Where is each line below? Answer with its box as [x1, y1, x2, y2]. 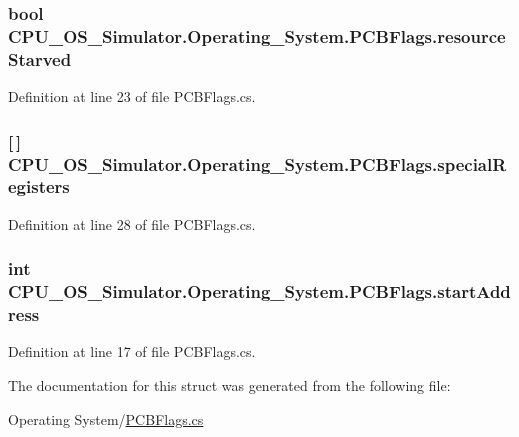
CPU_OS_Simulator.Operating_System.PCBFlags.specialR [8, 151, 507, 176]
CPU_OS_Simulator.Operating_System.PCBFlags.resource [8, 23, 506, 48]
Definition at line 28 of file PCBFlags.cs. [8, 213, 256, 234]
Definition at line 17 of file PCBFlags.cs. [8, 341, 256, 362]
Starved [8, 46, 72, 71]
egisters [8, 174, 70, 199]
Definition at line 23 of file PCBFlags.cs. [8, 86, 256, 107]
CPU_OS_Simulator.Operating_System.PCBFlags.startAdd [8, 279, 511, 304]
